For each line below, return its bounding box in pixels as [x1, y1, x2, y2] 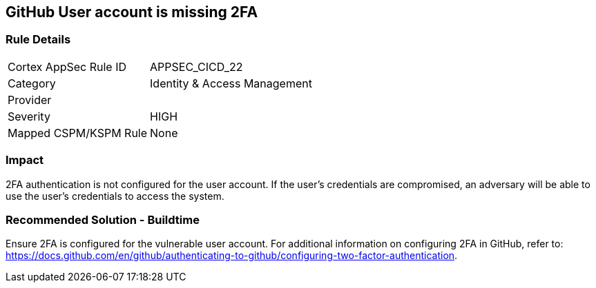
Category [8, 76, 56, 90]
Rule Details [6, 32, 71, 47]
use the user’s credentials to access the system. [6, 189, 224, 202]
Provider [8, 92, 52, 107]
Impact [6, 153, 44, 167]
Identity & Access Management [150, 76, 312, 90]
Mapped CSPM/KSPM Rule [8, 125, 148, 140]
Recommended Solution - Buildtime [6, 212, 200, 227]
